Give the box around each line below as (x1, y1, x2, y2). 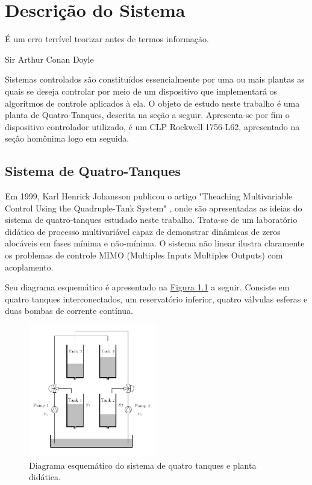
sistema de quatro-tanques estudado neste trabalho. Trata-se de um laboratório (5, 213, 298, 226)
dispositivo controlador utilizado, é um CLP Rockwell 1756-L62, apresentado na (5, 120, 300, 133)
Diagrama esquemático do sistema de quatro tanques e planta (29, 458, 257, 471)
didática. (29, 471, 61, 483)
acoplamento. (5, 260, 54, 273)
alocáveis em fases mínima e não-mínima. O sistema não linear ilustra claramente (5, 237, 305, 249)
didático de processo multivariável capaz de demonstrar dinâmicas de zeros (5, 225, 281, 237)
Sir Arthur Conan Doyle (5, 52, 94, 65)
